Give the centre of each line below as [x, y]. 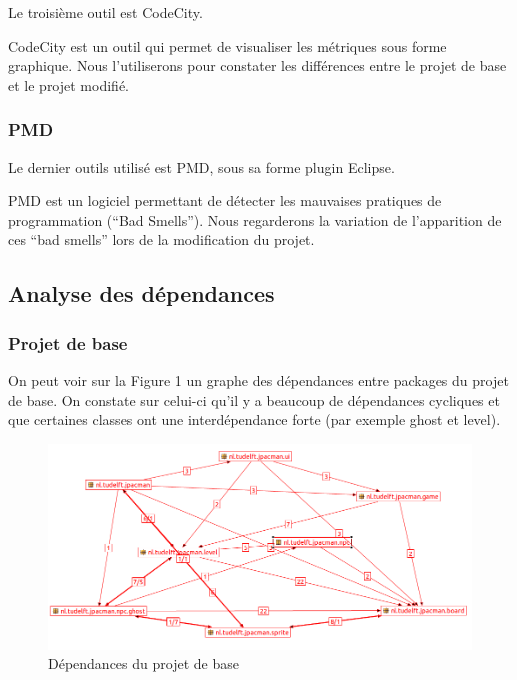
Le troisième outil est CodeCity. [105, 12]
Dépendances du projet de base [143, 663]
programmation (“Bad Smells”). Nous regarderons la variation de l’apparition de [255, 219]
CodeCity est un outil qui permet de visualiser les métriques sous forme [227, 45]
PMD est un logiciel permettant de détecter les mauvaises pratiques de [225, 200]
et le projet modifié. [68, 84]
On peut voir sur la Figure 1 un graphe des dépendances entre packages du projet [258, 379]
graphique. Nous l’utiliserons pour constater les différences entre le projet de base [257, 65]
